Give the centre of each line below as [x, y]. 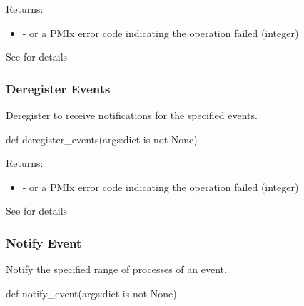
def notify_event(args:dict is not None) [91, 293]
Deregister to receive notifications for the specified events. [132, 115]
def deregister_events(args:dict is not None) [102, 139]
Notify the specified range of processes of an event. [116, 269]
